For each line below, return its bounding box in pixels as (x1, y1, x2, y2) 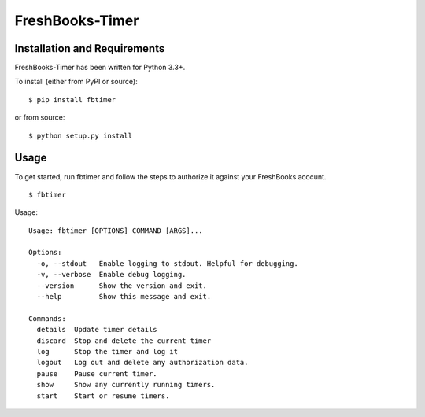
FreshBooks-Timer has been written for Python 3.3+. (14, 63, 186, 72)
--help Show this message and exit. (36, 292, 212, 301)
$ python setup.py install (28, 131, 133, 140)
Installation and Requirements (14, 42, 165, 55)
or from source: (14, 113, 65, 122)
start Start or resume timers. (36, 391, 170, 400)
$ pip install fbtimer (28, 95, 116, 104)
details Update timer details (36, 325, 157, 334)
